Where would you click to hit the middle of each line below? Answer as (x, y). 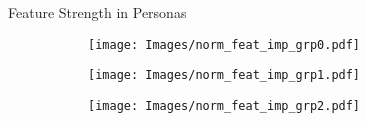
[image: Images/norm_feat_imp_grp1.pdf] (224, 75)
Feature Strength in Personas (97, 12)
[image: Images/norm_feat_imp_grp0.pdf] (224, 44)
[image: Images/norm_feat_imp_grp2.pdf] (224, 105)
